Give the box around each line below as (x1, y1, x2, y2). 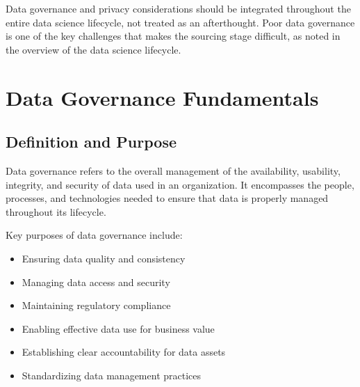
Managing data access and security (22, 274, 170, 289)
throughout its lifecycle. (6, 204, 106, 219)
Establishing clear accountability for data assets (22, 345, 226, 359)
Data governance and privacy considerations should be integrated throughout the (6, 1, 351, 15)
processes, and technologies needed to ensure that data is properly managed (6, 191, 329, 205)
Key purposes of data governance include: (6, 228, 183, 242)
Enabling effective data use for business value (22, 321, 215, 335)
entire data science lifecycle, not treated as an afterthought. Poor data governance (6, 15, 355, 29)
